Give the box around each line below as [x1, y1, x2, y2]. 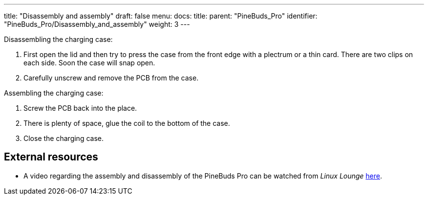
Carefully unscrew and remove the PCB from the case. [23, 74, 199, 82]
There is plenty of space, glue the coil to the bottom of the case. [23, 119, 230, 127]
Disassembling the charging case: [4, 35, 113, 43]
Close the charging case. [23, 134, 104, 142]
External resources [4, 151, 98, 163]
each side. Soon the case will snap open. [23, 59, 155, 67]
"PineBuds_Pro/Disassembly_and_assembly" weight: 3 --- [4, 20, 190, 28]
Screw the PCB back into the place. [23, 104, 137, 112]
